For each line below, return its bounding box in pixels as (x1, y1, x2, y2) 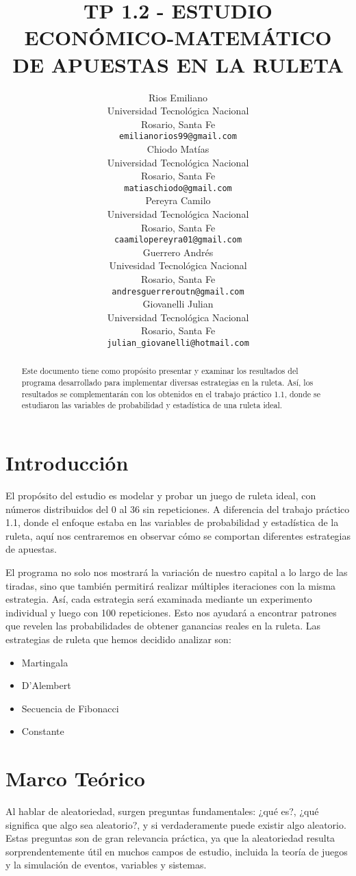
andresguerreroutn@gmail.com (112, 286, 244, 297)
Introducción (5, 449, 129, 477)
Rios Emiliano (148, 90, 208, 104)
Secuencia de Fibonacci (21, 701, 119, 715)
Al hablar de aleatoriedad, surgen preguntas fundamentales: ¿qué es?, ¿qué (5, 804, 319, 818)
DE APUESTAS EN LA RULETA (12, 50, 344, 78)
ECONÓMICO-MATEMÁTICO (24, 23, 332, 51)
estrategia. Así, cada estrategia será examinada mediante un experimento (5, 592, 312, 606)
